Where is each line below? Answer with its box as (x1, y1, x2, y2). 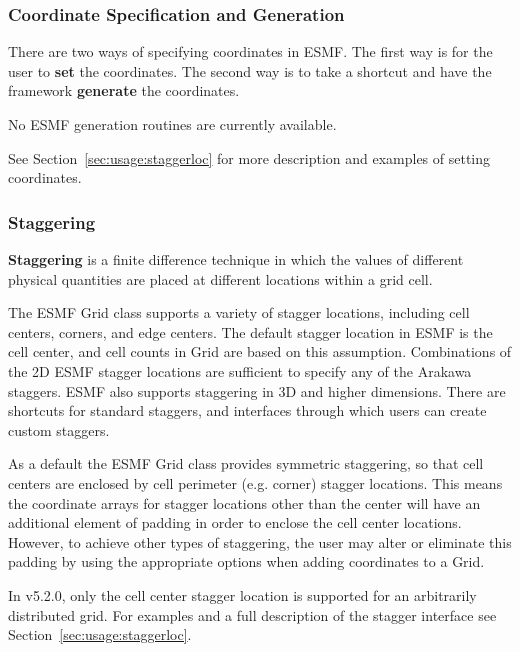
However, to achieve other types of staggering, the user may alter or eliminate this (8, 531, 512, 552)
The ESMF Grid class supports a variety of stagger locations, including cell (8, 302, 470, 323)
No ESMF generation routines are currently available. (8, 114, 337, 134)
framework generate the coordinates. (8, 80, 240, 101)
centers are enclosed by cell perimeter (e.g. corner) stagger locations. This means (8, 472, 503, 493)
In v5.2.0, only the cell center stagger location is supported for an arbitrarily (8, 584, 477, 605)
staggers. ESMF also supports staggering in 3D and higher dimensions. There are (8, 380, 506, 401)
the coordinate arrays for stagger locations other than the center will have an (8, 492, 481, 513)
